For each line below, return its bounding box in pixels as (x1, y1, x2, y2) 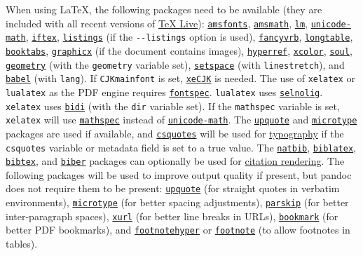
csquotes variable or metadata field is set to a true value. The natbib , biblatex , (6, 140, 356, 154)
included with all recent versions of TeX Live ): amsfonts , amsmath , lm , (6, 15, 308, 30)
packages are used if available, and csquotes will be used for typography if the (6, 126, 344, 140)
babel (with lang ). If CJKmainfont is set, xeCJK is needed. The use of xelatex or (6, 71, 355, 86)
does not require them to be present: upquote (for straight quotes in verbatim (6, 181, 340, 196)
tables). (6, 236, 38, 251)
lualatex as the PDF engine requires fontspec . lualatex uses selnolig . (6, 84, 323, 99)
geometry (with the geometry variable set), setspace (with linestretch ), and (6, 57, 345, 72)
